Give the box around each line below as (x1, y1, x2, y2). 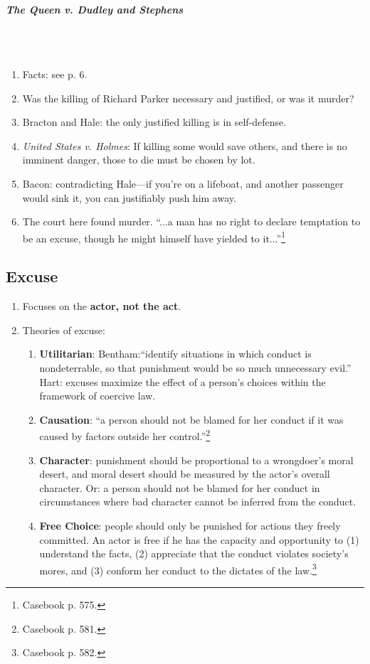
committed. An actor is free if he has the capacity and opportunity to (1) (39, 532, 359, 547)
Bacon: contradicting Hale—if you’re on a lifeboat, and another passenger (22, 176, 344, 191)
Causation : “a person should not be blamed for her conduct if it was (39, 412, 344, 427)
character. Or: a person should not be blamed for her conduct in (39, 480, 320, 495)
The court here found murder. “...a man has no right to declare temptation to (22, 214, 361, 229)
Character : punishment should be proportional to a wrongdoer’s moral (39, 452, 354, 467)
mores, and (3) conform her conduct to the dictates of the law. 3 (39, 560, 317, 577)
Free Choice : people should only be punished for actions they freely (39, 518, 341, 532)
